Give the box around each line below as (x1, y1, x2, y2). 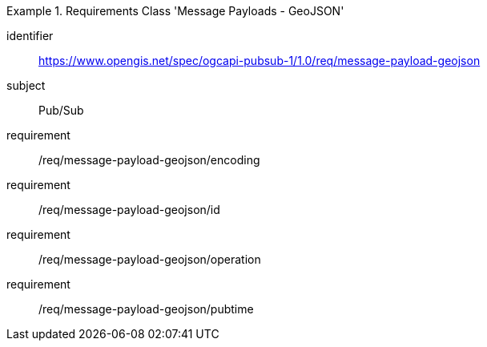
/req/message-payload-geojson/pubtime (38, 302, 254, 316)
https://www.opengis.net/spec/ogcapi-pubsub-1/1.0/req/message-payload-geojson (38, 54, 481, 67)
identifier (6, 29, 54, 42)
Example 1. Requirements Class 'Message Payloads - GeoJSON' (6, 4, 344, 18)
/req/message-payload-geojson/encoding (38, 153, 260, 167)
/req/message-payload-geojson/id (38, 203, 220, 216)
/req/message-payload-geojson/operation (38, 252, 261, 266)
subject (6, 79, 46, 92)
